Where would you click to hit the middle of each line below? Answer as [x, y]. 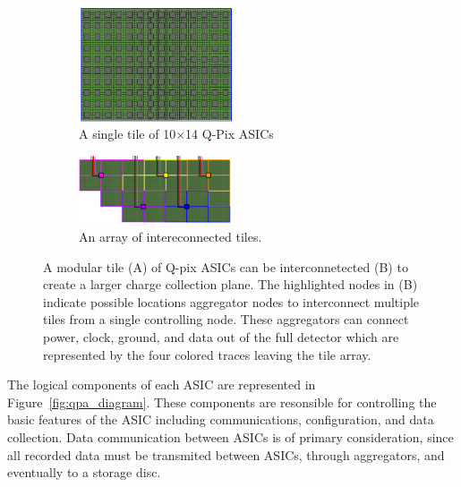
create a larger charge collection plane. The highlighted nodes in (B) [230, 284]
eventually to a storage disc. [84, 472]
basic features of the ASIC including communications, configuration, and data [221, 419]
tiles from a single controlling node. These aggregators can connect [226, 319]
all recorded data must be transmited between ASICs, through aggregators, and [226, 454]
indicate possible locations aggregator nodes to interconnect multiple [231, 301]
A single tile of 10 [128, 134]
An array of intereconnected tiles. [171, 237]
